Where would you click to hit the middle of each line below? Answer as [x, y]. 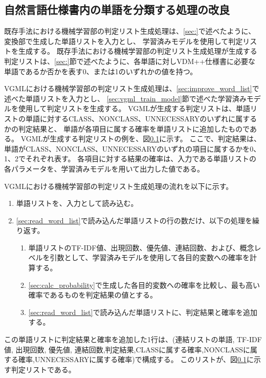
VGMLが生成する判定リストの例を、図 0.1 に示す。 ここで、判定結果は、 [141, 139]
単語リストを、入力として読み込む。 [77, 203]
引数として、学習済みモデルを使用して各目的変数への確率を [150, 257]
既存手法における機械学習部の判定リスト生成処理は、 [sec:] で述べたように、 [130, 31]
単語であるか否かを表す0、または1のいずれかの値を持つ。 [101, 71]
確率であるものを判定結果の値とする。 [93, 295]
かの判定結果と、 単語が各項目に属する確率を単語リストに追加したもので [127, 128]
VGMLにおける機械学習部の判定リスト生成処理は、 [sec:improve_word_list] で [132, 88]
